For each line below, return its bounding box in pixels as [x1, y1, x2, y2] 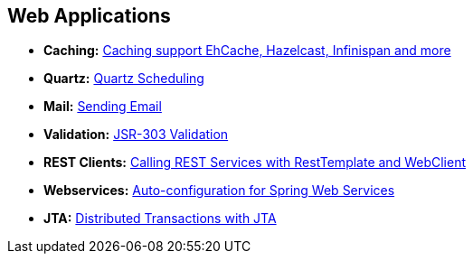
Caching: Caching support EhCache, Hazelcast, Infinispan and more [43, 42, 451, 59]
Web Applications [7, 5, 171, 27]
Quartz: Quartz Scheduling [43, 70, 204, 87]
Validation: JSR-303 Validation [43, 126, 229, 143]
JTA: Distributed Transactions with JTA [43, 210, 277, 227]
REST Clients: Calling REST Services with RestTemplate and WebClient [43, 154, 466, 171]
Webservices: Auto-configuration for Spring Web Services [43, 182, 395, 199]
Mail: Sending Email [43, 98, 162, 115]
